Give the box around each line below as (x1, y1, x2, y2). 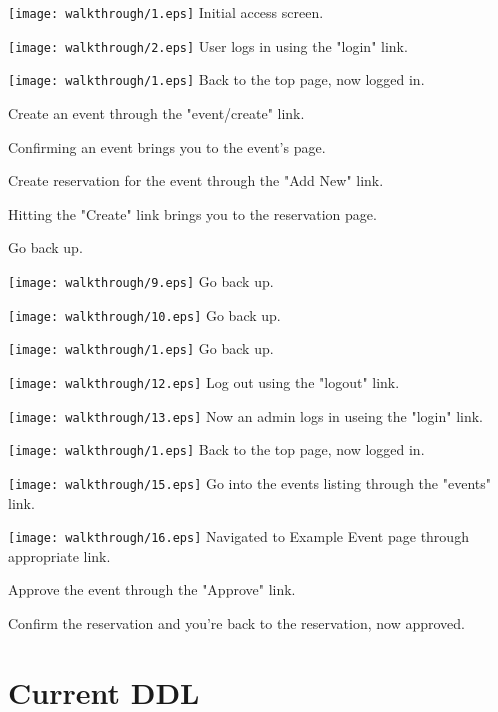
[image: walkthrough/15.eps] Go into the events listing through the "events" (8, 472, 491, 493)
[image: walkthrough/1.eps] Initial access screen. (8, 2, 324, 22)
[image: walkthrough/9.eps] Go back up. (8, 270, 274, 291)
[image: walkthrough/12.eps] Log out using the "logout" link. (8, 371, 400, 392)
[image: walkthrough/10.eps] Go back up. (8, 304, 281, 325)
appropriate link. (8, 545, 111, 566)
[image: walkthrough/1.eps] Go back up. (8, 338, 274, 359)
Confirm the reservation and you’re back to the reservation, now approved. (8, 612, 465, 633)
